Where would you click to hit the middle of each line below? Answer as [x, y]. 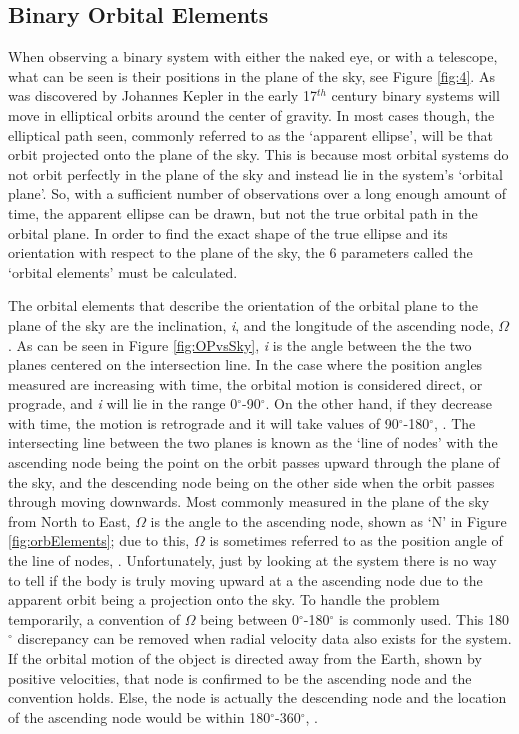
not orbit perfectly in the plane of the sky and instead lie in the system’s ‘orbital [255, 173]
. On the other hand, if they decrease [379, 403]
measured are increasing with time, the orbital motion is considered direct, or [245, 383]
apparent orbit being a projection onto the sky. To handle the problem [224, 599]
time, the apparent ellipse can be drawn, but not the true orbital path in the [243, 212]
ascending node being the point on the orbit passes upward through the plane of [254, 462]
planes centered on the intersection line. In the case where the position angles [245, 364]
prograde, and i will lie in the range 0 [123, 403]
